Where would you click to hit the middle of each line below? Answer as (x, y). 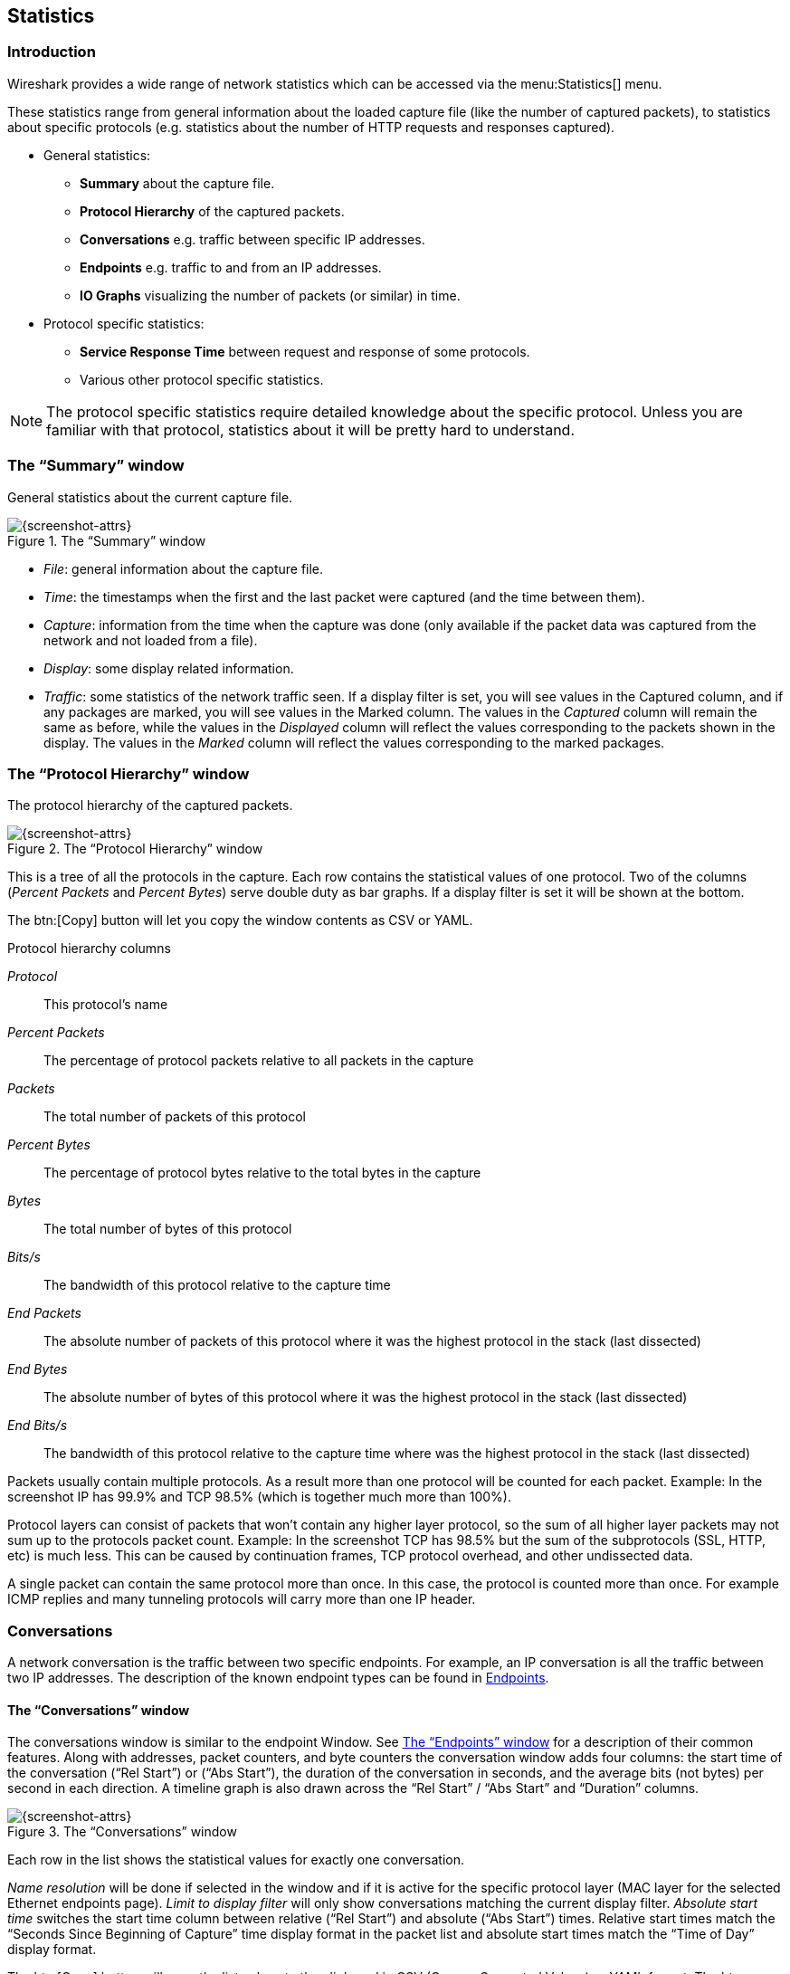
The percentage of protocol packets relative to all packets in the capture (259, 1061)
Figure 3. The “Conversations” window (122, 1832)
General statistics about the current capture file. (150, 497)
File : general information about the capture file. (184, 568)
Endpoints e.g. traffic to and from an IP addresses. (231, 267)
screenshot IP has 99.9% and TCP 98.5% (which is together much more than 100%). (259, 1497)
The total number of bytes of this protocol (168, 1229)
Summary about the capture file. (177, 183)
